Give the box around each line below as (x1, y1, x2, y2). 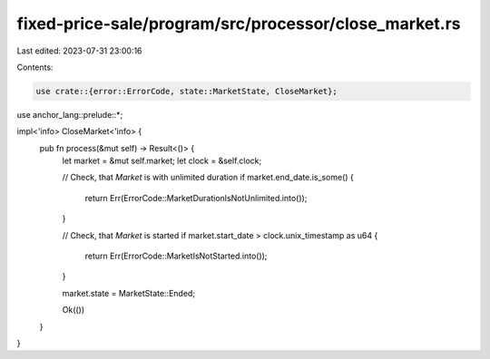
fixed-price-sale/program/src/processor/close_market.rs (16, 14, 461, 34)
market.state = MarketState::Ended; (62, 287, 195, 298)
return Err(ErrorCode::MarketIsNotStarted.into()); (84, 250, 268, 262)
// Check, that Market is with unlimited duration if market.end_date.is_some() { (62, 172, 354, 183)
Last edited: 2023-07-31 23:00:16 (16, 45, 142, 56)
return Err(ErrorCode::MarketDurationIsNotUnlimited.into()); (84, 192, 308, 203)
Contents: (16, 62, 54, 73)
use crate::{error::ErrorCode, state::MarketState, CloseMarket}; (35, 86, 338, 96)
